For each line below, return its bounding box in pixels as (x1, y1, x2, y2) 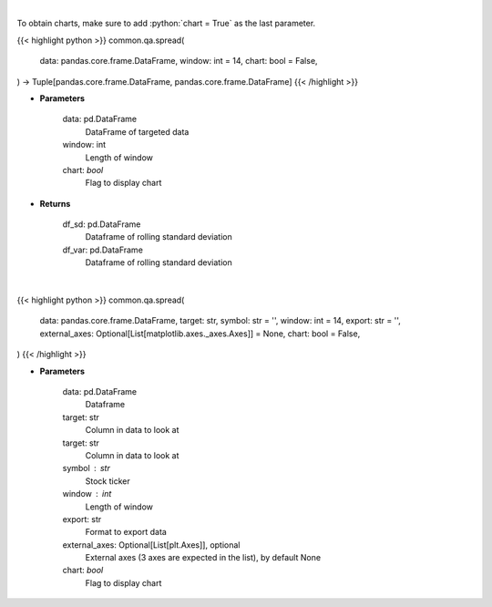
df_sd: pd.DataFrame (62, 219, 141, 230)
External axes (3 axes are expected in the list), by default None (85, 552, 322, 563)
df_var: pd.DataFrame (62, 244, 143, 255)
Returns (39, 198, 71, 209)
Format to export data (85, 527, 168, 538)
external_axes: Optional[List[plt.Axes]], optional (62, 539, 241, 550)
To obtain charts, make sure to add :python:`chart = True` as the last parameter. (16, 18, 316, 29)
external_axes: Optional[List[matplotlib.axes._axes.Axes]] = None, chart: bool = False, (39, 328, 361, 339)
